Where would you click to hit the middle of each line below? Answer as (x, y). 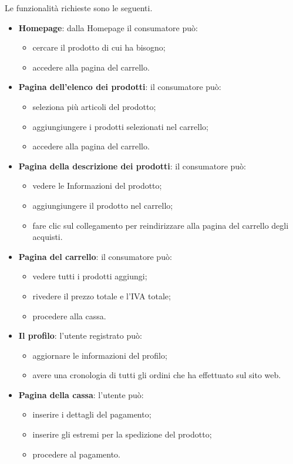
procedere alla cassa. (69, 316)
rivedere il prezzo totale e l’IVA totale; (102, 296)
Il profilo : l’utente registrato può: (80, 336)
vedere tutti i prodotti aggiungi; (90, 276)
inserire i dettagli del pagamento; (92, 414)
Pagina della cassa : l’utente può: (81, 394)
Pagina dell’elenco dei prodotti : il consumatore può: (120, 87)
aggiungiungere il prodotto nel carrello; (103, 205)
